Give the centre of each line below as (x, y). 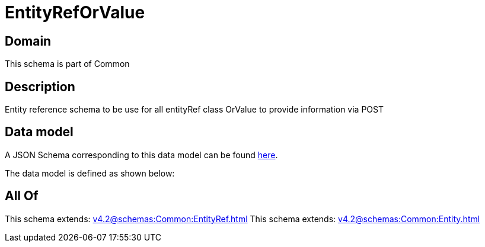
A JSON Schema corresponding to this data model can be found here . (141, 155)
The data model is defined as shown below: (90, 173)
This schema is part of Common (67, 64)
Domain (28, 41)
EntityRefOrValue (75, 12)
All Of (22, 196)
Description (40, 86)
